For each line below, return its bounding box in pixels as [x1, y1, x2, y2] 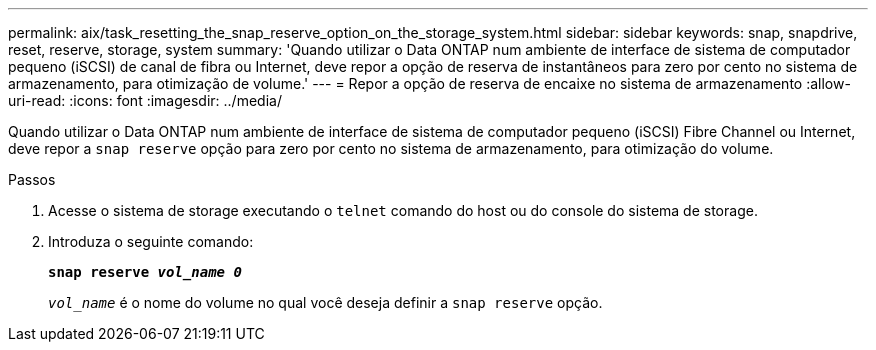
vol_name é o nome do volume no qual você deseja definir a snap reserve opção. [48, 294, 603, 311]
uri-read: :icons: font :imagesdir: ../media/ [8, 92, 282, 109]
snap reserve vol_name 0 [48, 264, 242, 280]
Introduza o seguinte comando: [48, 233, 254, 250]
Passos [8, 171, 56, 188]
